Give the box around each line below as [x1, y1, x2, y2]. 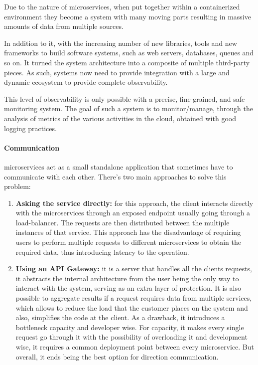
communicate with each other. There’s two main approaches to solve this [4, 171, 227, 182]
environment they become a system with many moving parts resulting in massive [4, 11, 251, 21]
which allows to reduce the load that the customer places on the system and [15, 302, 248, 313]
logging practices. [4, 123, 57, 133]
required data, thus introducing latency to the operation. [15, 246, 189, 257]
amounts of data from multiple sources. [4, 21, 124, 31]
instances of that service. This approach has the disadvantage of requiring [15, 227, 241, 237]
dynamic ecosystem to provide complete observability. [4, 77, 168, 87]
